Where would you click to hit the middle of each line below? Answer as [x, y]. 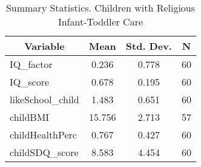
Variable [44, 46]
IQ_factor [31, 64]
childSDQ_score [44, 152]
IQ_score [30, 82]
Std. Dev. [149, 46]
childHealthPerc [43, 135]
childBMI [30, 117]
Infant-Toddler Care [100, 22]
